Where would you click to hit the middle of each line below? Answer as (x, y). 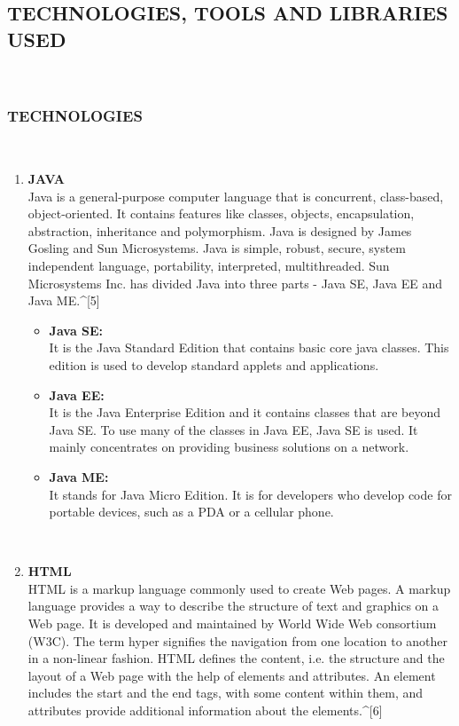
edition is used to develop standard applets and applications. (214, 364)
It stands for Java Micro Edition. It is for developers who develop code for (250, 494)
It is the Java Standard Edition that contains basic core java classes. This (249, 347)
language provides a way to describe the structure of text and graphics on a (233, 606)
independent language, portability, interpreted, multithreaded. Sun (209, 265)
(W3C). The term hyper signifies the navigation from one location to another (238, 640)
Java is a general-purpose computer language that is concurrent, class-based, (236, 196)
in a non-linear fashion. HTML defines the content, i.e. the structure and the (236, 658)
